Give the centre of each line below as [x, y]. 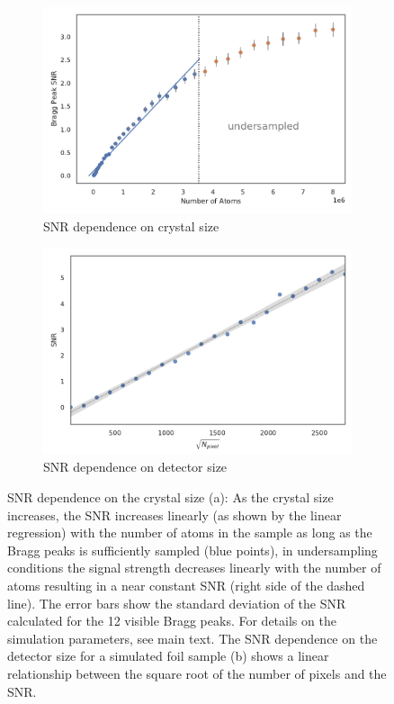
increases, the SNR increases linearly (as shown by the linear [175, 514]
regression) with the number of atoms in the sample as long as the [190, 533]
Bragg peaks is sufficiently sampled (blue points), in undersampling [193, 550]
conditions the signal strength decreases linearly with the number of [194, 568]
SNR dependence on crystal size [131, 226]
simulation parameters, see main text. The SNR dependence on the [193, 638]
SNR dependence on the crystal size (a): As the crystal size [170, 497]
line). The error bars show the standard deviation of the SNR [177, 603]
